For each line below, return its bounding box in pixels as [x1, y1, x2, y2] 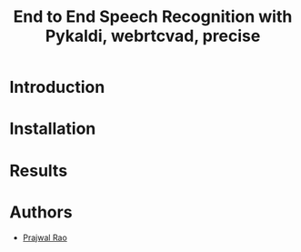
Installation [9, 118, 96, 139]
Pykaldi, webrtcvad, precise [45, 25, 261, 46]
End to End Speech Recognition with [13, 6, 293, 27]
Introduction [9, 77, 105, 97]
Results [9, 160, 68, 181]
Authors [9, 202, 73, 222]
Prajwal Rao [22, 232, 68, 243]
